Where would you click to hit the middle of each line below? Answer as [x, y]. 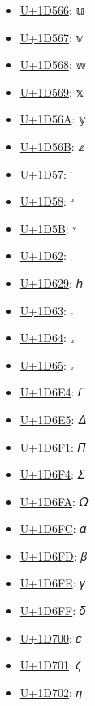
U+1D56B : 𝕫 [52, 146]
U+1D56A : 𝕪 [53, 119]
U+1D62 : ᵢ [46, 256]
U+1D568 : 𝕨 [53, 65]
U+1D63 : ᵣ [46, 310]
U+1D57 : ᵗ [46, 173]
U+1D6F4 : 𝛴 [52, 474]
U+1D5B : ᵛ [48, 228]
